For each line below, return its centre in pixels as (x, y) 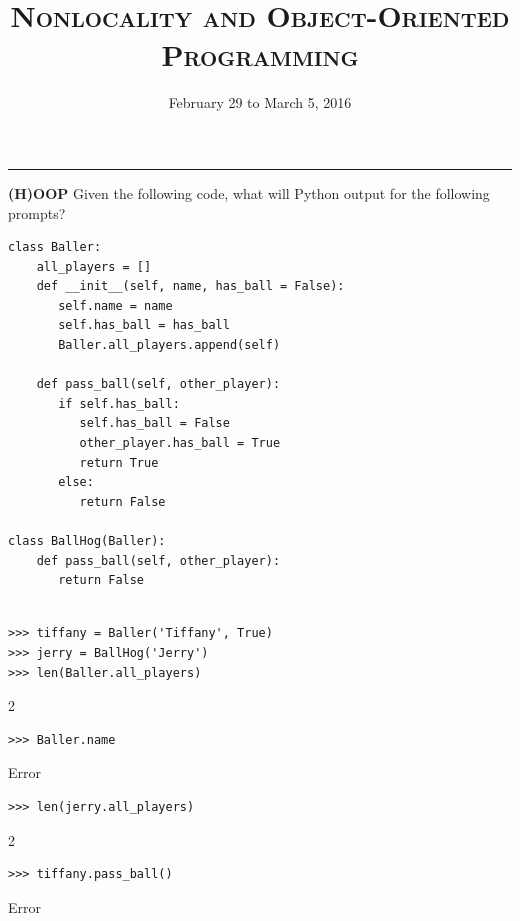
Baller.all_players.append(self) (169, 345)
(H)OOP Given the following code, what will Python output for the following (249, 192)
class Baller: (55, 247)
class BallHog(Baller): (87, 541)
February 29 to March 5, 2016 (260, 102)
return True (119, 462)
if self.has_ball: (119, 403)
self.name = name (115, 305)
